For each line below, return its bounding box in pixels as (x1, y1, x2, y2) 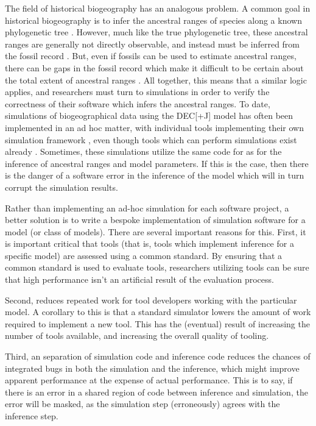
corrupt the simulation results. (5, 180, 118, 193)
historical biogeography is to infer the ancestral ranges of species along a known (5, 13, 302, 26)
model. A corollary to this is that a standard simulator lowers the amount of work (5, 305, 311, 318)
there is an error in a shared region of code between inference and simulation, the (5, 385, 308, 398)
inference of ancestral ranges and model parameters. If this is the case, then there (5, 157, 309, 169)
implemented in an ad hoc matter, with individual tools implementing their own (5, 121, 304, 133)
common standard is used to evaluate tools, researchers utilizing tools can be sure (5, 261, 309, 274)
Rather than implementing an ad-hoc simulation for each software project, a (5, 201, 289, 214)
